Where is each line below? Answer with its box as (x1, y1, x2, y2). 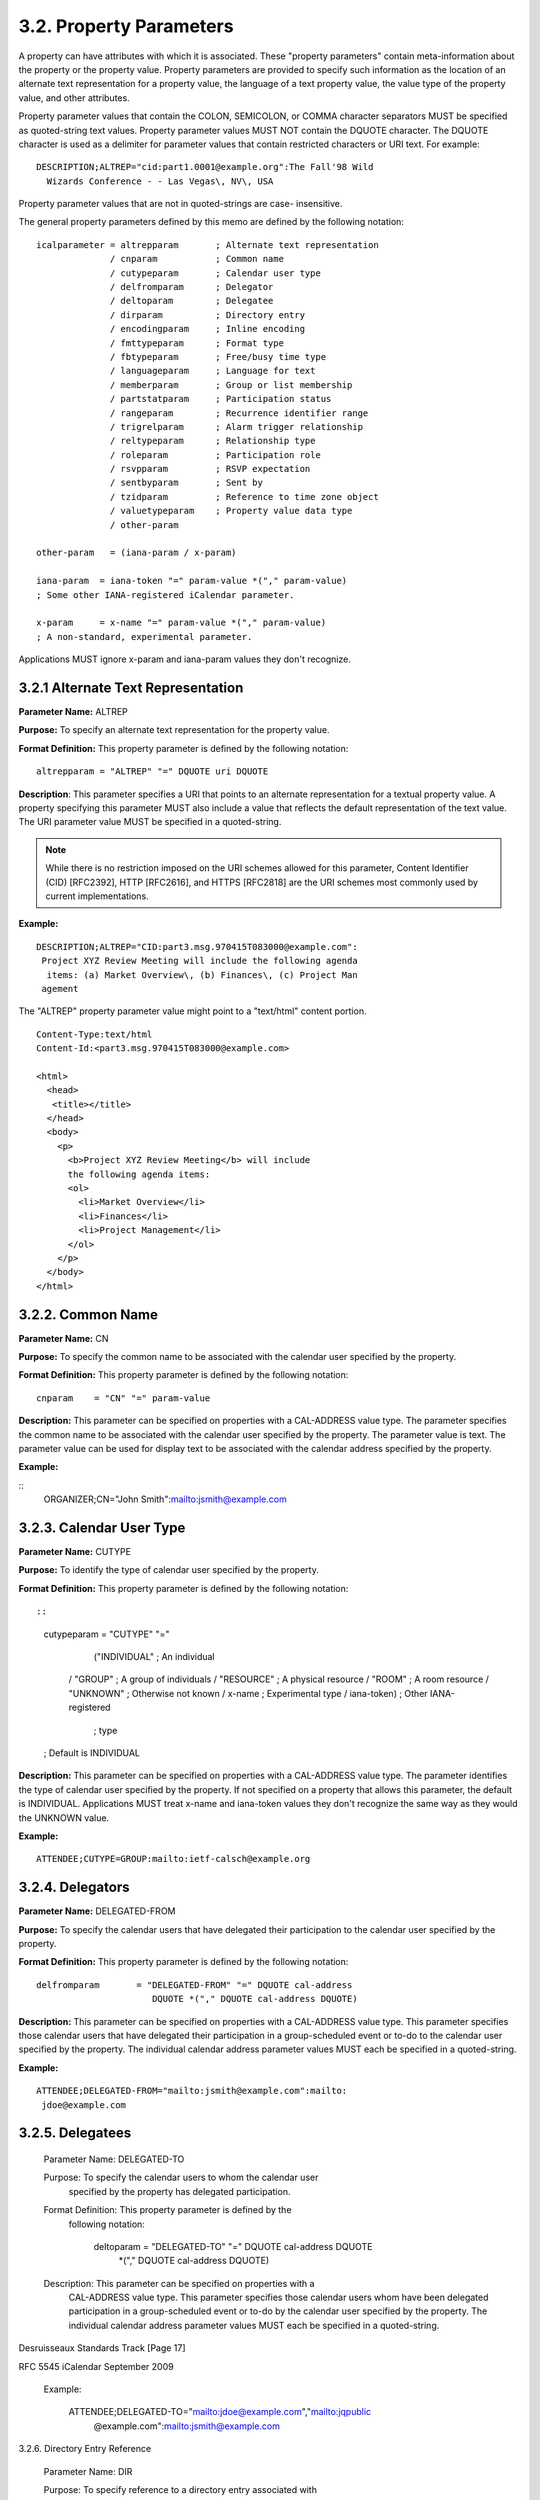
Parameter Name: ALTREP (18, 706, 129, 718)
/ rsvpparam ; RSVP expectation (110, 463, 311, 475)
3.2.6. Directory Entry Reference (18, 2443, 152, 2455)
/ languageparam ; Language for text (110, 365, 316, 377)
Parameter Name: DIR (43, 2465, 133, 2477)
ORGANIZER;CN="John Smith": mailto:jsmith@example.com (43, 1493, 287, 1505)
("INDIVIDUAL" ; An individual (93, 1651, 215, 1663)
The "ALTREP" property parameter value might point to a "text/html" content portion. (18, 1005, 367, 1017)
